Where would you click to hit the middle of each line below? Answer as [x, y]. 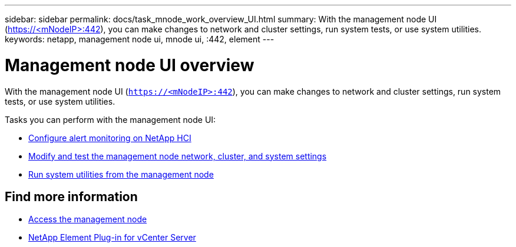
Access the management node [88, 219]
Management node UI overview [130, 65]
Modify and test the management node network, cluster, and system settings [178, 156]
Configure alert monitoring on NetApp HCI [110, 138]
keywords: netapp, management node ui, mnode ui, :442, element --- [140, 39]
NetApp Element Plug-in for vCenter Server [112, 238]
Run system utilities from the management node [121, 174]
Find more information [71, 196]
